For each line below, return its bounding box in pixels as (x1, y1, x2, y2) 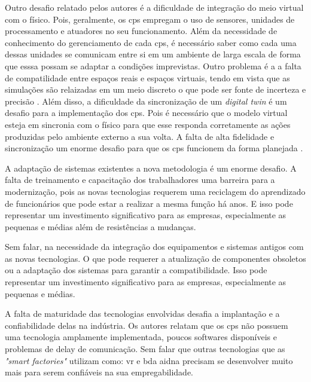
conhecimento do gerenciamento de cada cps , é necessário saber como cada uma (5, 36, 297, 48)
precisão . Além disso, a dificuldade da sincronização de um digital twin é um (5, 94, 287, 107)
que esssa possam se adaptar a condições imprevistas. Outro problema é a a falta (5, 59, 301, 72)
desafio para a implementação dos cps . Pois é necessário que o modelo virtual (5, 106, 288, 119)
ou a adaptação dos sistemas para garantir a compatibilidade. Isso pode (5, 264, 267, 276)
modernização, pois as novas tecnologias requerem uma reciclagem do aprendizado (5, 185, 306, 197)
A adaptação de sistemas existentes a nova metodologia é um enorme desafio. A (5, 161, 297, 174)
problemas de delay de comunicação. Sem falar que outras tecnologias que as (5, 343, 285, 355)
